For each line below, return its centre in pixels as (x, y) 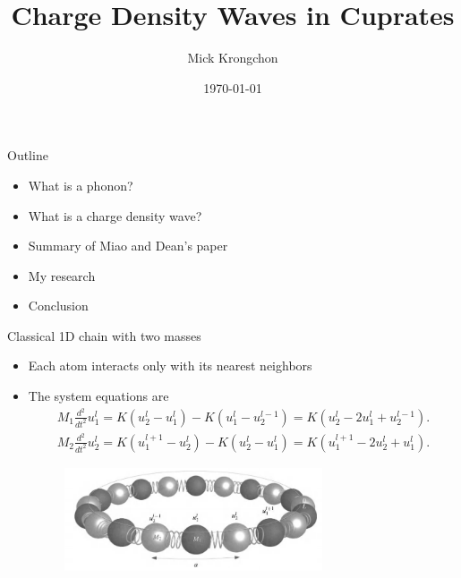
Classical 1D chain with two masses (104, 335)
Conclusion (58, 306)
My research (62, 275)
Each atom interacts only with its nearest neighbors (170, 365)
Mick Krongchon (233, 58)
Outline (28, 155)
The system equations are (98, 396)
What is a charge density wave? (115, 215)
